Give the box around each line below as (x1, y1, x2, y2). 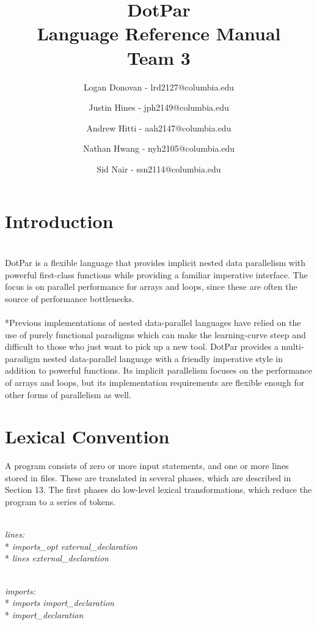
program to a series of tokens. (5, 495, 116, 508)
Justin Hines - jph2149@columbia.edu (89, 101, 229, 114)
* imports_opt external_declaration (5, 539, 137, 552)
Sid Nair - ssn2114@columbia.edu (97, 162, 221, 175)
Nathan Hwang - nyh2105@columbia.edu (82, 142, 235, 155)
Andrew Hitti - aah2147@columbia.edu (86, 121, 231, 134)
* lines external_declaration (5, 552, 109, 564)
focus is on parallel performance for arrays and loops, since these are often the (5, 280, 297, 293)
